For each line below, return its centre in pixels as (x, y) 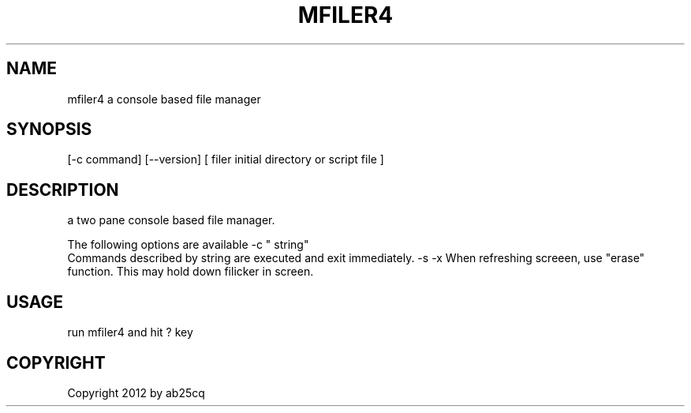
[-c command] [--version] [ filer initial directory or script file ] (226, 160)
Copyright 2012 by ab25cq (136, 392)
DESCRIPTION (63, 190)
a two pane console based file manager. (171, 220)
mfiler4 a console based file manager (164, 99)
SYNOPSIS (49, 130)
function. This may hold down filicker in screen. (190, 272)
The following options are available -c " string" (188, 245)
